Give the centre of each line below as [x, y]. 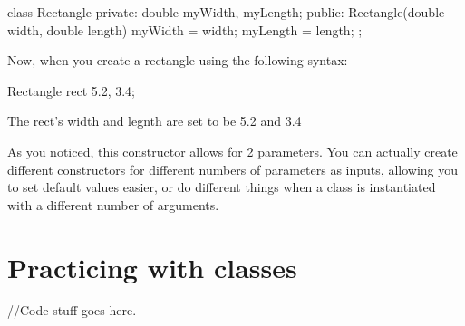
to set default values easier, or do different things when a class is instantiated [222, 187]
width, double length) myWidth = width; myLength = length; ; [185, 29]
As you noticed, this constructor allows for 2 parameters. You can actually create [232, 151]
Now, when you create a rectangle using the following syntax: [178, 60]
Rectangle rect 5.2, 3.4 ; [72, 90]
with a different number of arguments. [113, 204]
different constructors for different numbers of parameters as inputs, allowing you [232, 169]
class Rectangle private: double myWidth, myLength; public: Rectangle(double [226, 12]
